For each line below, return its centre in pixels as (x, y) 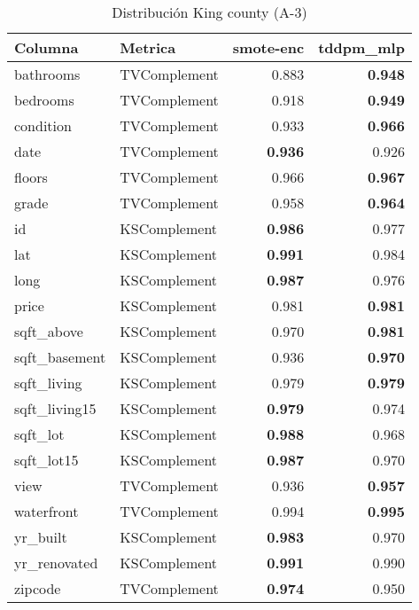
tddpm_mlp (361, 47)
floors (31, 177)
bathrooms (47, 74)
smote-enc (268, 47)
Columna (47, 47)
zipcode (38, 588)
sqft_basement (60, 357)
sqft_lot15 (47, 460)
